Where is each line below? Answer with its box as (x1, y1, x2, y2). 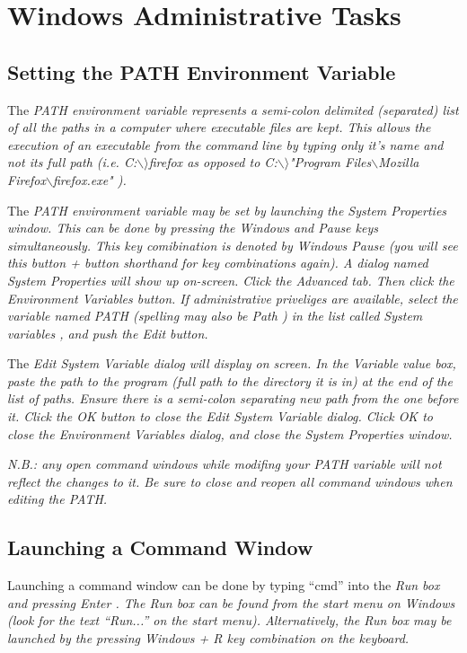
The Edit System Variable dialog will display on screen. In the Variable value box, (7, 354, 456, 373)
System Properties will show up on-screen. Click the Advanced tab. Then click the (7, 270, 454, 289)
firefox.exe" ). (52, 170, 127, 189)
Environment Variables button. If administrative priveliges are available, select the (7, 288, 458, 307)
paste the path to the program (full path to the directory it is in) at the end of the (7, 371, 453, 390)
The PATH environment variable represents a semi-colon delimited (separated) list (7, 100, 459, 119)
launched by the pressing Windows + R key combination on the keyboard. (7, 629, 410, 648)
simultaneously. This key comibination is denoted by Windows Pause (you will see (7, 235, 458, 254)
